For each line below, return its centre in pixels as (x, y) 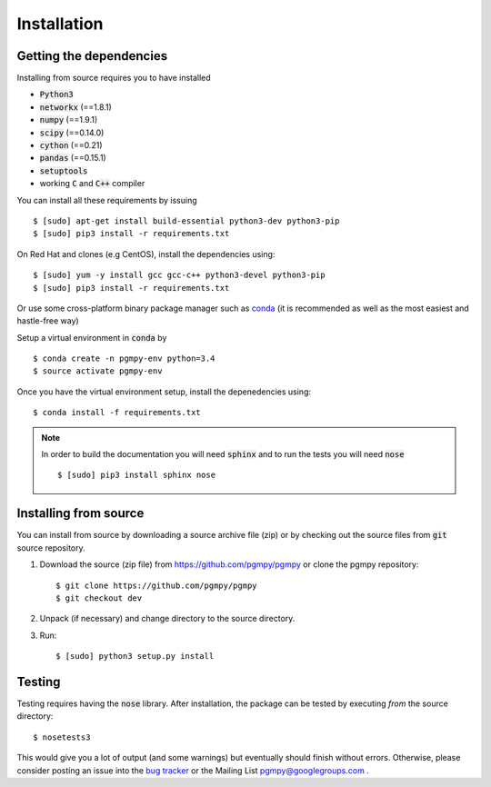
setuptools (64, 171)
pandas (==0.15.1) (73, 158)
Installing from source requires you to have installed (114, 78)
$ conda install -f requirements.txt (117, 413)
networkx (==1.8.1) (76, 107)
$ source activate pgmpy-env (98, 371)
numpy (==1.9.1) (69, 120)
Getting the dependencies (92, 56)
